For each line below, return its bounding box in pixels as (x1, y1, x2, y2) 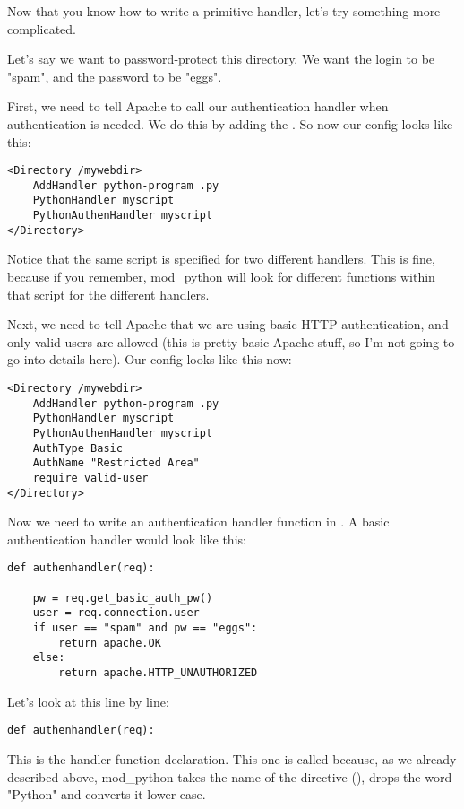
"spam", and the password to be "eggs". (7, 66, 222, 85)
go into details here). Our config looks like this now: (7, 350, 292, 369)
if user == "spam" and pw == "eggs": (32, 622, 258, 635)
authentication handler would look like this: (7, 529, 246, 548)
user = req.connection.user (32, 606, 200, 620)
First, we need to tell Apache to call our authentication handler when (7, 97, 389, 116)
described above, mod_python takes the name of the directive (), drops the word (7, 767, 452, 786)
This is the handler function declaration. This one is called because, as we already (7, 749, 457, 768)
